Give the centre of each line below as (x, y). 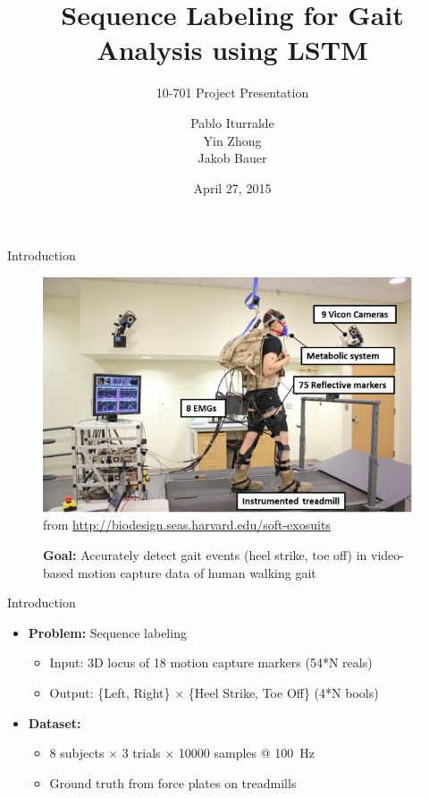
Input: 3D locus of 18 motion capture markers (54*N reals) (211, 662)
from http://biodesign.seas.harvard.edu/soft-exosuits (187, 525)
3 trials (141, 753)
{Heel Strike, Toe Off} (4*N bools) (283, 692)
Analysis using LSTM (232, 50)
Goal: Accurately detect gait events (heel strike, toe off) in (205, 554)
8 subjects (77, 753)
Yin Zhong (232, 140)
